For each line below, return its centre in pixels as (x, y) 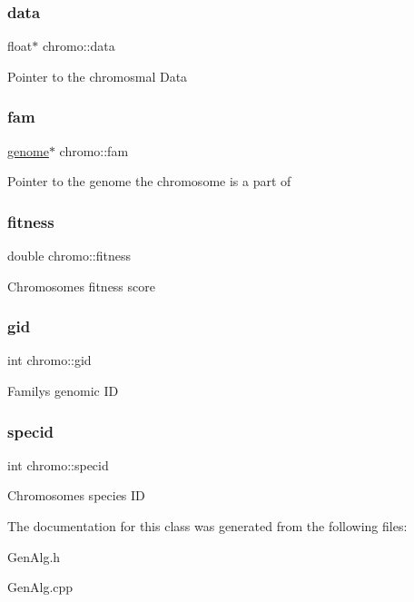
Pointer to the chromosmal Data (98, 76)
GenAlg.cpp (40, 587)
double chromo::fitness (69, 256)
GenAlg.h (34, 556)
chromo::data (79, 46)
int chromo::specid (58, 464)
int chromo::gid (49, 360)
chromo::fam (94, 150)
